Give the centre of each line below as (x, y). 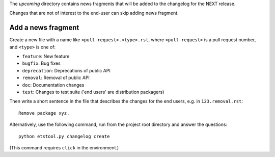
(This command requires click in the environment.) (64, 147)
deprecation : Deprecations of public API (66, 70)
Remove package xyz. (44, 113)
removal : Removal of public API (56, 78)
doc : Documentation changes (53, 85)
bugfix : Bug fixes (41, 63)
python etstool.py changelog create (64, 136)
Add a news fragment (44, 28)
